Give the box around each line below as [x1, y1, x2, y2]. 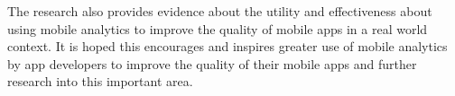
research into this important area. [7, 72, 193, 91]
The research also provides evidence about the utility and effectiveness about [7, 2, 432, 20]
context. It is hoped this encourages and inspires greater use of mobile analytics [7, 37, 448, 56]
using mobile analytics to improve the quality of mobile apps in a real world [7, 19, 428, 38]
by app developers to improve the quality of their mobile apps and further [7, 54, 417, 73]
